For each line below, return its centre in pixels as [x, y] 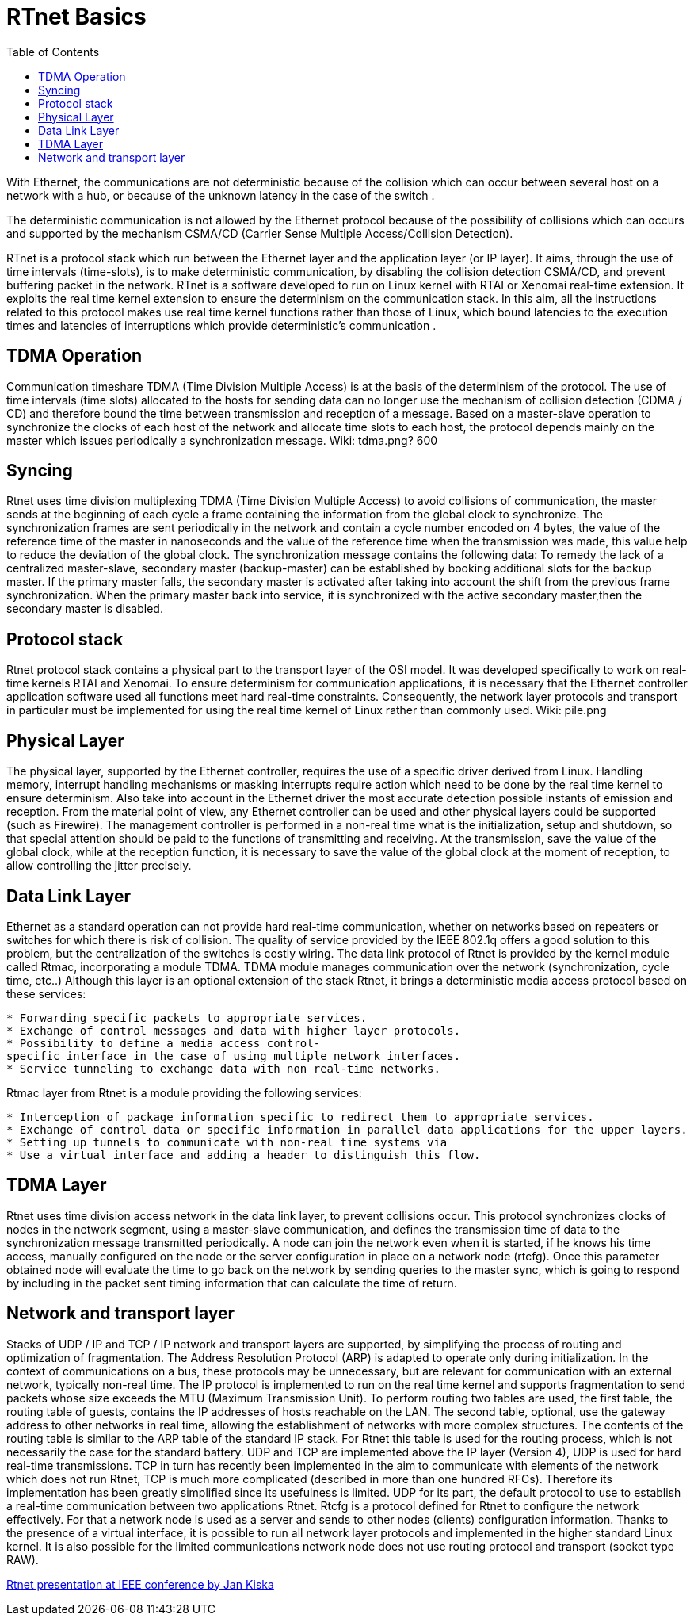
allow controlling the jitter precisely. [99, 866]
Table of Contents [53, 52]
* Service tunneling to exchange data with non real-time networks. [223, 1068]
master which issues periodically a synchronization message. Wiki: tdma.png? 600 [222, 440]
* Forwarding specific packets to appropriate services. [187, 1018]
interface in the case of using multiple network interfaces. [263, 1056]
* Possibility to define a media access [133, 1043]
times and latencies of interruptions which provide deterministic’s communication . [221, 325]
